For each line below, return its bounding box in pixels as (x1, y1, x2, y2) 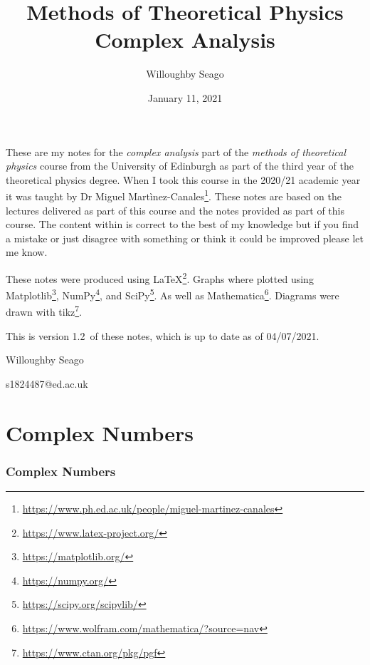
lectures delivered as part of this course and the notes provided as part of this (6, 202, 344, 217)
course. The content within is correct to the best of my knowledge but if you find (6, 217, 359, 232)
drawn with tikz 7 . (6, 302, 83, 319)
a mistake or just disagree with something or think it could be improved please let (6, 230, 364, 245)
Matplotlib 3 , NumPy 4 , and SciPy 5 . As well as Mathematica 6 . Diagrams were (6, 286, 339, 302)
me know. (6, 244, 48, 259)
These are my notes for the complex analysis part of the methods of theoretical (6, 144, 347, 159)
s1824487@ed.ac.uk (6, 376, 88, 391)
